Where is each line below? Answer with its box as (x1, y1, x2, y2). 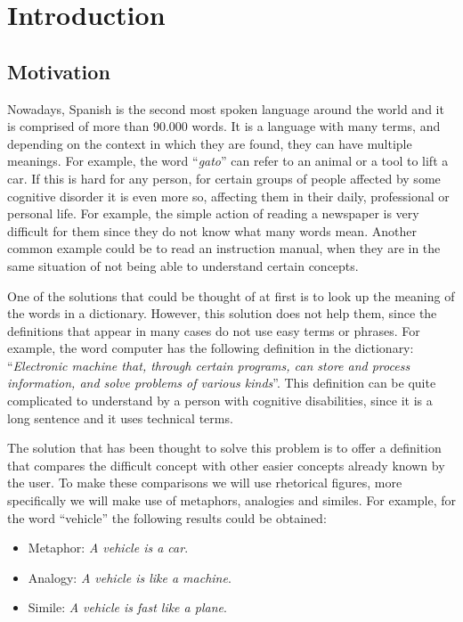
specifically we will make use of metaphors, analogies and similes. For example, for (7, 491, 456, 510)
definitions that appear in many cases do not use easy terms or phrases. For (7, 321, 420, 340)
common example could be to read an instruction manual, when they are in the (7, 239, 441, 258)
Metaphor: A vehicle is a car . (28, 538, 189, 557)
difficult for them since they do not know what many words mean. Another (7, 221, 417, 240)
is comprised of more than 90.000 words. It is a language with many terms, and (7, 117, 441, 135)
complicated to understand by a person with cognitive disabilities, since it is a (7, 391, 433, 410)
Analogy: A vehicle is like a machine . (28, 568, 231, 586)
